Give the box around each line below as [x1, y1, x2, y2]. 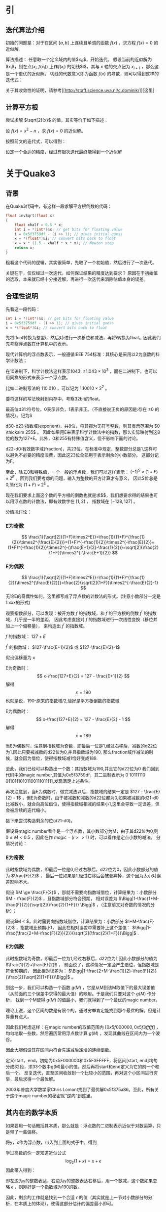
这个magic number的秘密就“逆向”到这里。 [9, 1092, 95, 1098]
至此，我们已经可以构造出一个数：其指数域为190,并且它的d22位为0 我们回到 [5, 766, 160, 772]
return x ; [14, 245, 35, 250]
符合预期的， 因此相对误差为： [5, 968, 67, 974]
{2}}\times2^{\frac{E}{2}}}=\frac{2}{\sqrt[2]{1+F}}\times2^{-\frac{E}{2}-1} [8, 580, 159, 586]
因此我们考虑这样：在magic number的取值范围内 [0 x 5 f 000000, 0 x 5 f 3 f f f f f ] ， [5, 1024, 161, 1030]
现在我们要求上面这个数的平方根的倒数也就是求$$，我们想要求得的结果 [5, 492, 149, 498]
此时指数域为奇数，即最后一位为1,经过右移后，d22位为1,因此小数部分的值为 [5, 955, 158, 961]
